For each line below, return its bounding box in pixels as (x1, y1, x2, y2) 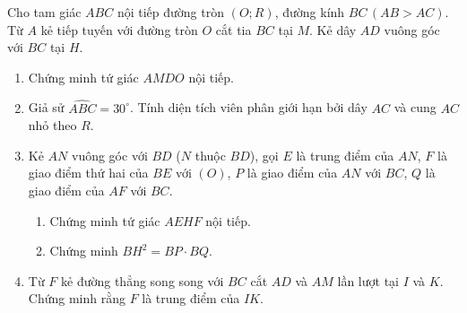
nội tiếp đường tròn (117, 3, 224, 21)
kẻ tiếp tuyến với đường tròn (40, 20, 198, 39)
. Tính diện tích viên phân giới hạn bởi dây (129, 98, 368, 117)
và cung (393, 98, 437, 117)
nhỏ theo (28, 116, 77, 135)
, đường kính (274, 3, 345, 21)
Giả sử (28, 98, 65, 117)
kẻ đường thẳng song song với (61, 271, 224, 290)
